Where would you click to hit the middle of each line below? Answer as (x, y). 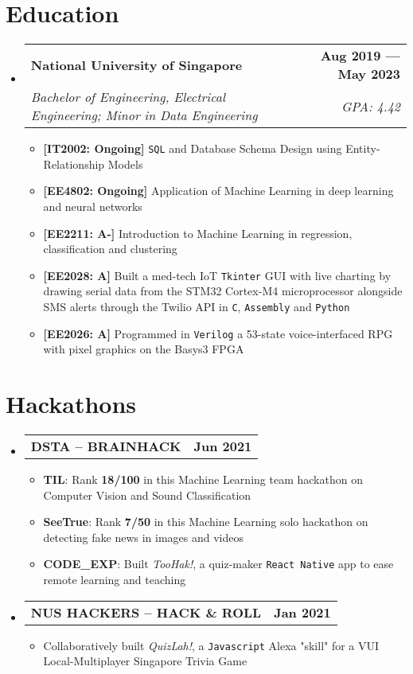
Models (125, 164)
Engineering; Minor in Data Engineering (144, 115)
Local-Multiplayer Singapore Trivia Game (145, 661)
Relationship (74, 164)
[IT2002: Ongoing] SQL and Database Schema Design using (193, 148)
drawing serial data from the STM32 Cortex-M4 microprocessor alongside (223, 291)
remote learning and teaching (115, 580)
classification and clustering (110, 249)
